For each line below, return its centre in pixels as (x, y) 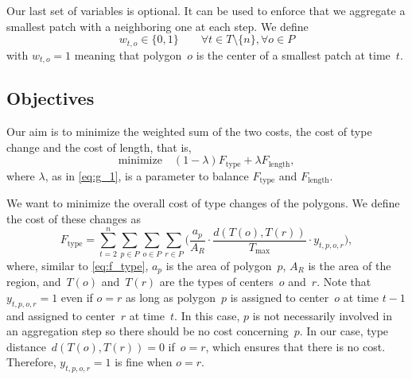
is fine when (144, 362)
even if (77, 297)
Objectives (51, 98)
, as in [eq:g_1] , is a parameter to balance (147, 175)
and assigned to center (61, 315)
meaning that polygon (128, 54)
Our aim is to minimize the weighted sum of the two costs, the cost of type (189, 131)
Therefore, (31, 362)
